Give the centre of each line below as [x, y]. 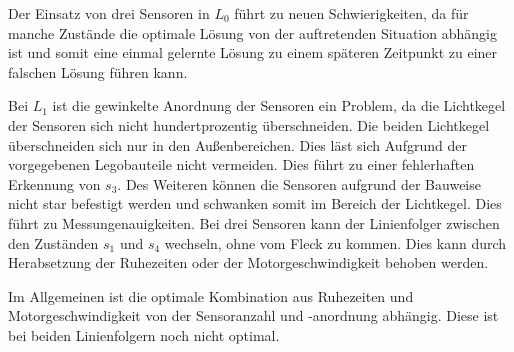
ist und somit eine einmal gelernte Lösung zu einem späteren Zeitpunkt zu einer [253, 52]
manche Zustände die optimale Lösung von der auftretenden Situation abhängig [252, 32]
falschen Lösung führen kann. [98, 71]
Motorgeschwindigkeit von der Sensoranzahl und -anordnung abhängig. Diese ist [253, 315]
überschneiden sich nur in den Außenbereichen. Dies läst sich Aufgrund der [237, 144]
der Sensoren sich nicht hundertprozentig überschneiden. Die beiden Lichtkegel [249, 124]
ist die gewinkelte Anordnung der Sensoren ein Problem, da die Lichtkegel [279, 105]
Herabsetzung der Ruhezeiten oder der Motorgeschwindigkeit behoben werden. [248, 262]
